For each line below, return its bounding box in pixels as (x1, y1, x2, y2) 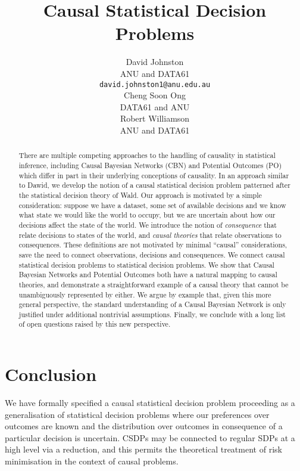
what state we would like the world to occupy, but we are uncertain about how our (18, 210, 276, 220)
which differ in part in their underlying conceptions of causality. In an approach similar (18, 170, 289, 180)
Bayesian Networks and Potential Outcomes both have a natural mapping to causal (18, 269, 277, 280)
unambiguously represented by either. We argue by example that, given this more (18, 289, 271, 299)
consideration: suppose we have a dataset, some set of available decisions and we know (18, 200, 286, 210)
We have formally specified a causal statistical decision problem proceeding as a (5, 396, 295, 409)
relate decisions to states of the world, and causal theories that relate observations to (18, 230, 282, 240)
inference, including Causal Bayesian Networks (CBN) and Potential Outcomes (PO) (18, 160, 282, 170)
